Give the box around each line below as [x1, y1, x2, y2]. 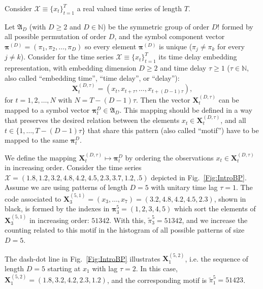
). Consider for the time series [20, 51, 114, 62]
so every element [84, 41, 137, 51]
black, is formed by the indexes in [5, 203, 110, 214]
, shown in [214, 193, 246, 204]
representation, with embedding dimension [5, 62, 137, 73]
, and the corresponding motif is [107, 274, 207, 285]
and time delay [160, 62, 207, 73]
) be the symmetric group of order [103, 21, 210, 31]
